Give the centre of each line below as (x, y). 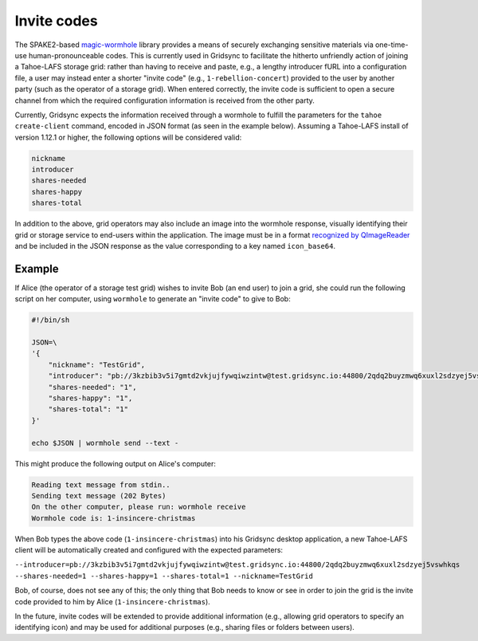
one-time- (392, 45)
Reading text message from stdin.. (101, 485)
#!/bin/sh (51, 320)
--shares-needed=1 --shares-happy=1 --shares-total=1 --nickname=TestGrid (164, 576)
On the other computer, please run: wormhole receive (139, 507)
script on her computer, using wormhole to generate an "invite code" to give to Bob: (153, 299)
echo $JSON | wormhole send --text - (105, 443)
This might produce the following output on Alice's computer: (116, 463)
